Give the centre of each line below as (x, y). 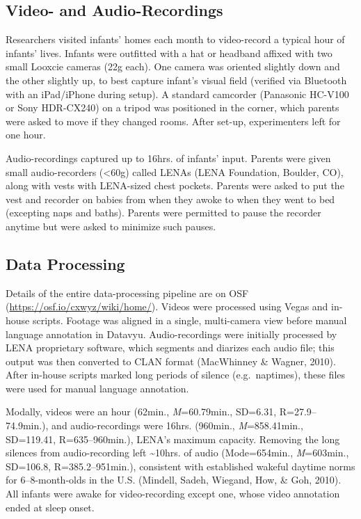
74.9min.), (27, 425)
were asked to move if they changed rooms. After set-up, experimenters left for (173, 121)
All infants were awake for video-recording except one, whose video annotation (173, 494)
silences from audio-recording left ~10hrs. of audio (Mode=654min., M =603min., (177, 453)
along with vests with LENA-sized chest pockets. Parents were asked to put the (175, 185)
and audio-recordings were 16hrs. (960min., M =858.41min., (177, 425)
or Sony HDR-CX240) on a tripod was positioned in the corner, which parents (173, 107)
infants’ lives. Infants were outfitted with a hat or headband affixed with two (169, 53)
